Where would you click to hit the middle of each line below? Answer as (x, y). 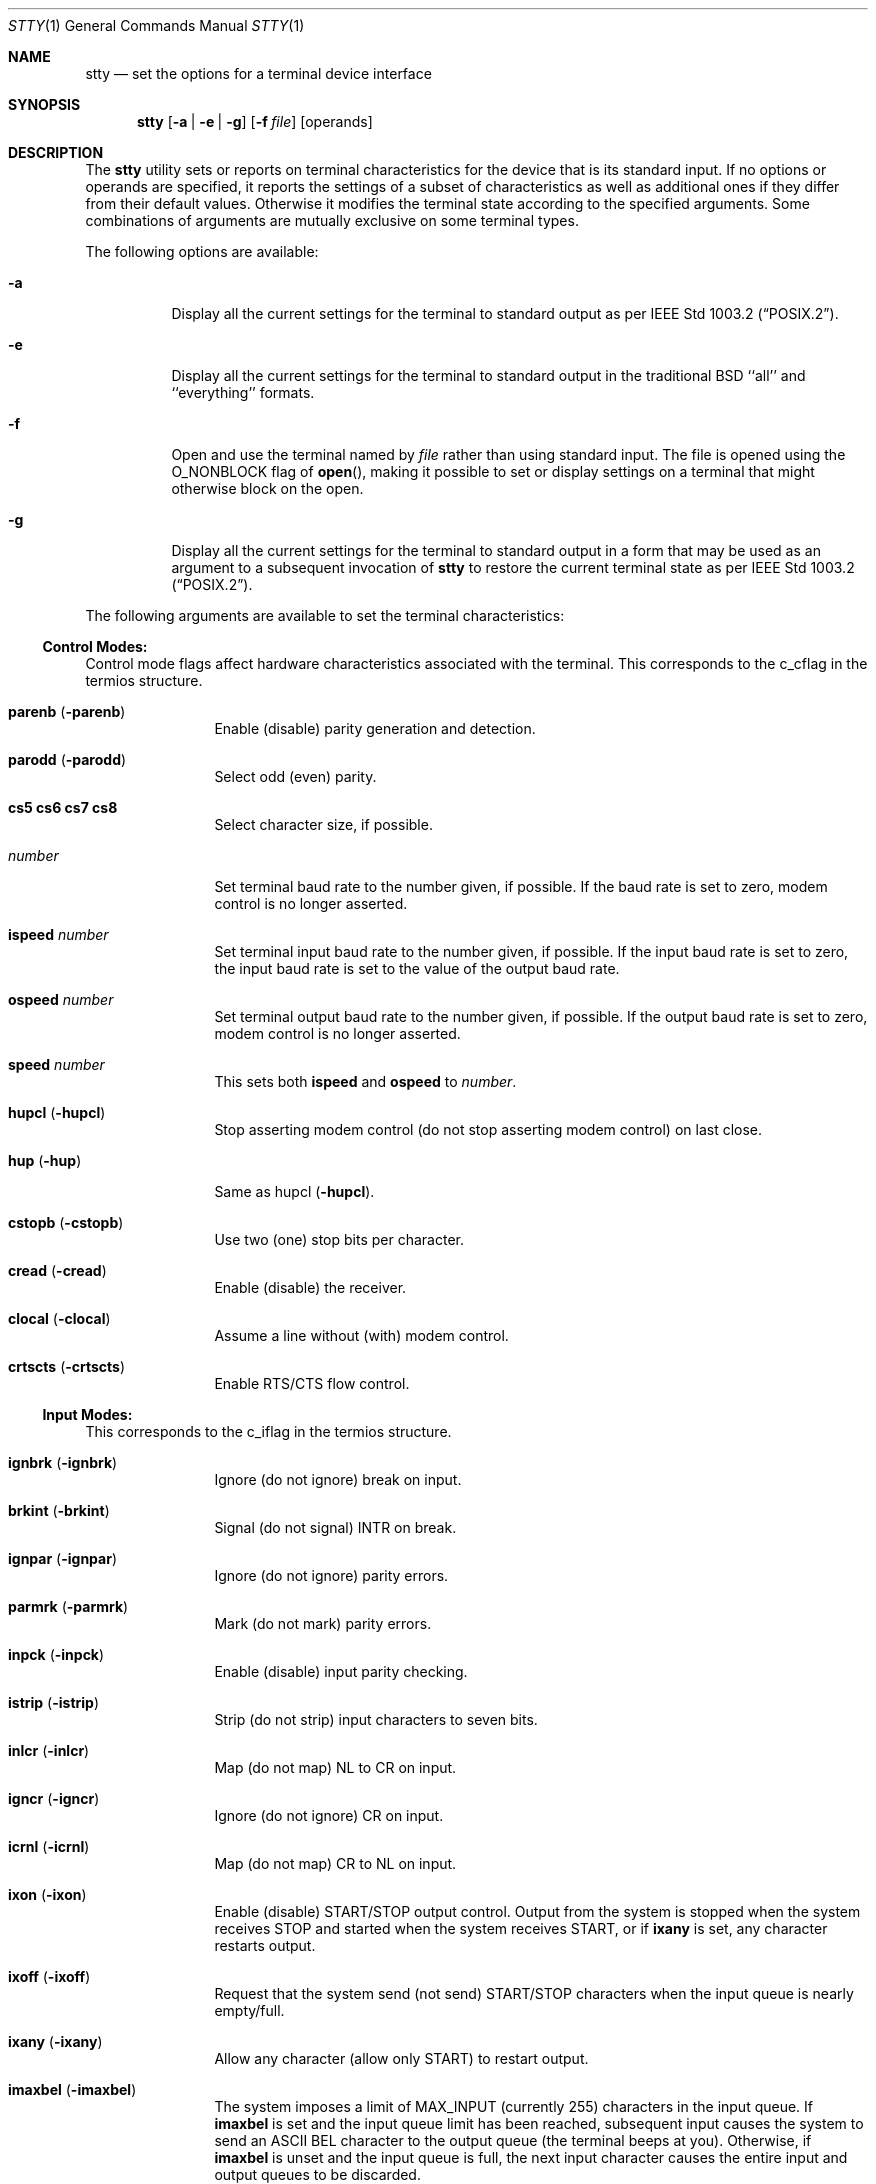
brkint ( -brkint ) (59, 1510)
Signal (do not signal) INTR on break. (335, 1527)
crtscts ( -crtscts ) (67, 1366)
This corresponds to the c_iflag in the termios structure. (268, 1431)
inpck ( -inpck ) (56, 1654)
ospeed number (61, 999)
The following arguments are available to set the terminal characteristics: (325, 615)
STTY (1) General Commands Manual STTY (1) (156, 25)
